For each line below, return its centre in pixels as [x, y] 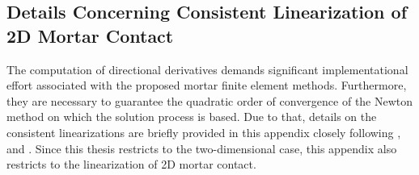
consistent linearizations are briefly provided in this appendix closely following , [204, 132]
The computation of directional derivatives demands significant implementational [207, 69]
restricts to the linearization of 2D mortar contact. [131, 164]
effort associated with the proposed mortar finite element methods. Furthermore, [207, 85]
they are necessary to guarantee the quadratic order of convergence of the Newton [210, 100]
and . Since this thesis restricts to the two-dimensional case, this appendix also [202, 148]
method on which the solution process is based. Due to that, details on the [192, 117]
